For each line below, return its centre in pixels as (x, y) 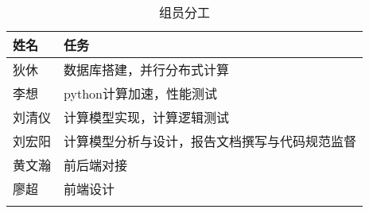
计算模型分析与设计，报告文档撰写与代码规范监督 (210, 141)
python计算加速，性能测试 (140, 93)
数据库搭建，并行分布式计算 (147, 70)
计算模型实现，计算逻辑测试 (147, 117)
